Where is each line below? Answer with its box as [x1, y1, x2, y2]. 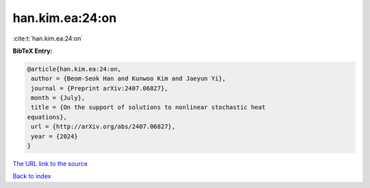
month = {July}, [31, 94, 86, 102]
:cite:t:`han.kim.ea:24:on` [12, 34, 84, 43]
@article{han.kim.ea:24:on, [27, 65, 121, 73]
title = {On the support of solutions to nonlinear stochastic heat [31, 104, 266, 111]
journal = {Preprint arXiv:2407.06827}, [31, 84, 169, 92]
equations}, [27, 113, 68, 121]
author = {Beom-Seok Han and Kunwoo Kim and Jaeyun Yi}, [31, 75, 226, 82]
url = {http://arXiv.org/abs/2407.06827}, [31, 123, 176, 130]
